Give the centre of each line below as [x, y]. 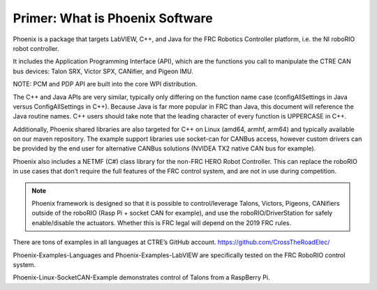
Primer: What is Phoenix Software [113, 18]
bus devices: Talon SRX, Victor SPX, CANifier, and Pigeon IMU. [103, 71]
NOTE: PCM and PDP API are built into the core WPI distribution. [105, 84]
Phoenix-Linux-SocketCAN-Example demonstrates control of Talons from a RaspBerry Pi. [141, 277]
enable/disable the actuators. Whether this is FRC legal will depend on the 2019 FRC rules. [162, 222]
